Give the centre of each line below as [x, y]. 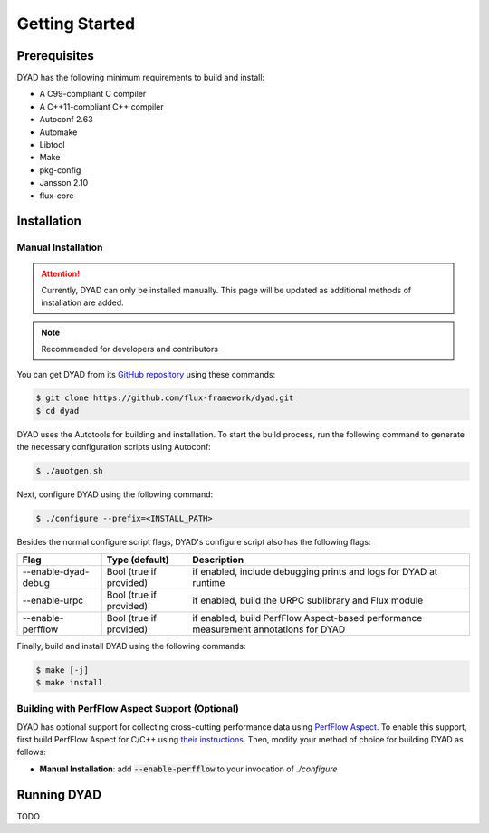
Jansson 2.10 [64, 183]
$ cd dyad [58, 411]
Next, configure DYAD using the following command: [115, 494]
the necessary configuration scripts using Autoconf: [114, 447]
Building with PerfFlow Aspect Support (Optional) [128, 709]
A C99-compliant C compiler [93, 94]
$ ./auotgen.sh [69, 471]
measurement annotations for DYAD [268, 629]
